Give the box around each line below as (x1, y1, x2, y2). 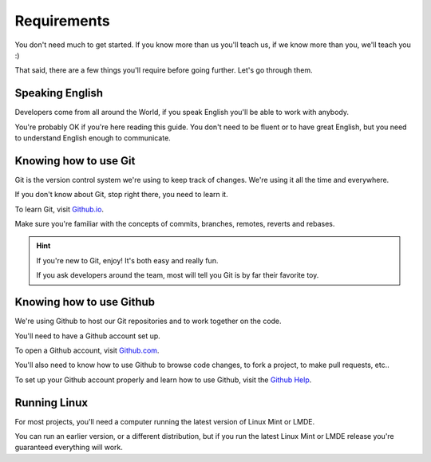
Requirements (14, 12, 111, 30)
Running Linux (14, 396, 88, 409)
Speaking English (14, 86, 104, 100)
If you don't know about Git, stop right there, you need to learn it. (14, 190, 228, 199)
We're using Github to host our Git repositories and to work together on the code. (14, 316, 283, 326)
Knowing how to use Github (14, 295, 156, 309)
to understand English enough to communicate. (14, 133, 171, 143)
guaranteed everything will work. (14, 443, 124, 452)
